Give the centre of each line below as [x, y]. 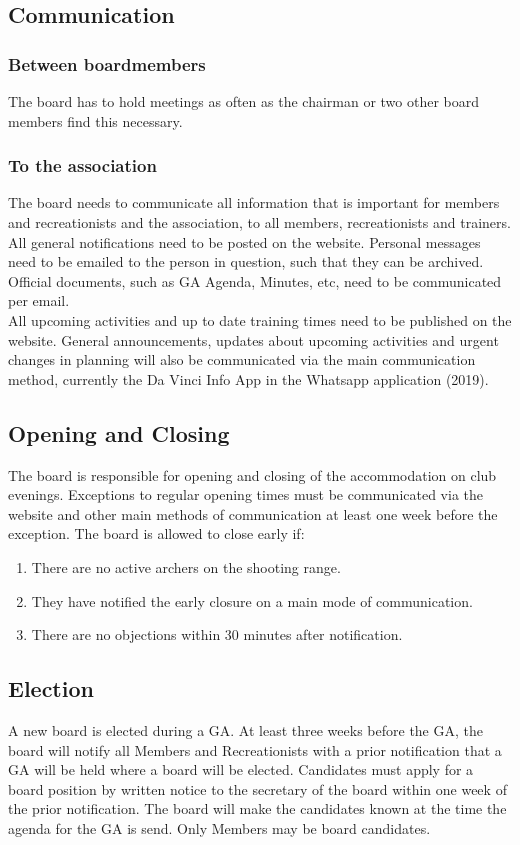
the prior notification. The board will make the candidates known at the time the [257, 808]
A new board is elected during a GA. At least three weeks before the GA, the [245, 729]
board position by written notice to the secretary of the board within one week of [257, 788]
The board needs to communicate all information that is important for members [254, 202]
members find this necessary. [95, 120]
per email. [39, 300]
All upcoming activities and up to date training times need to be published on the [260, 319]
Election [51, 688]
